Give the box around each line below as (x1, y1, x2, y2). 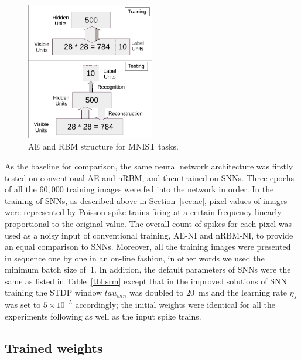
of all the (5, 183, 37, 195)
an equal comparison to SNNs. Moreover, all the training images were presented (5, 240, 291, 253)
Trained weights (5, 338, 103, 356)
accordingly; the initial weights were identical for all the (75, 298, 276, 311)
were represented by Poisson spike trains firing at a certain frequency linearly (5, 206, 282, 218)
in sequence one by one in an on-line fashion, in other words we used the (5, 252, 265, 264)
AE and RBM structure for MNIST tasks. (28, 140, 179, 152)
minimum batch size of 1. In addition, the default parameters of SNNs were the (5, 263, 291, 276)
